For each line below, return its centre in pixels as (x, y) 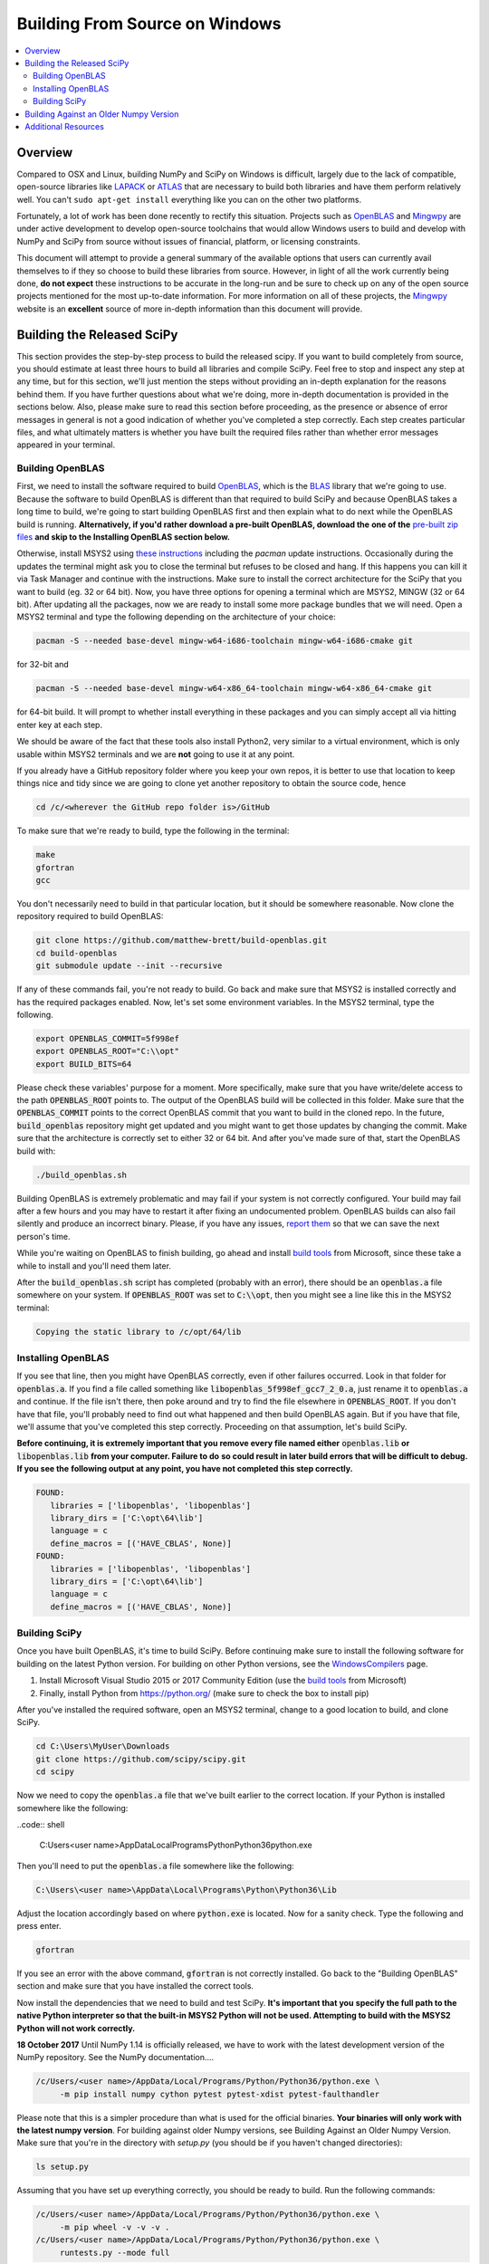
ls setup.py (62, 2167)
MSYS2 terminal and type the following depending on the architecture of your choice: (176, 617)
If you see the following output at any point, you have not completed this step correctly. (185, 1469)
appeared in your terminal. (66, 445)
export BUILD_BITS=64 (84, 1064)
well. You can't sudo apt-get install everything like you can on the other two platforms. (189, 199)
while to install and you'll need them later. (94, 1266)
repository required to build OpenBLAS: (90, 916)
